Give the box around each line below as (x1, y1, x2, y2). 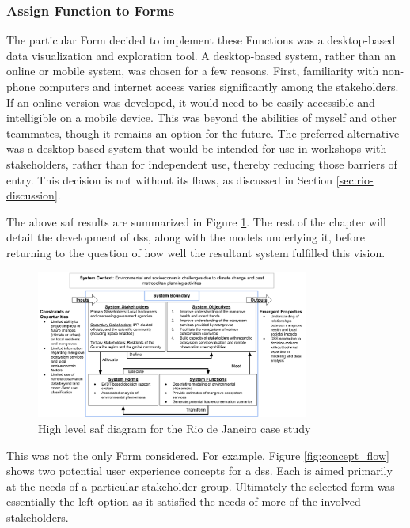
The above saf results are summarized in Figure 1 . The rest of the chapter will (6, 213, 386, 230)
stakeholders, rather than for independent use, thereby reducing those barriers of (6, 155, 397, 172)
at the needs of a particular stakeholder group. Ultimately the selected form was (6, 477, 395, 494)
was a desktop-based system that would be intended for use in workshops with (6, 140, 387, 157)
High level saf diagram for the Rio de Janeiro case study (38, 420, 311, 436)
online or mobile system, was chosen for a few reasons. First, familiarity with (6, 63, 379, 79)
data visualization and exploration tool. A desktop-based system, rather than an (6, 47, 397, 63)
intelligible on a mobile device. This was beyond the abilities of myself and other (6, 109, 397, 126)
